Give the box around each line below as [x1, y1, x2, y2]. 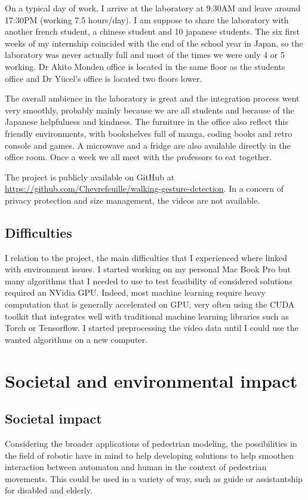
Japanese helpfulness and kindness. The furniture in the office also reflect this [5, 115, 288, 128]
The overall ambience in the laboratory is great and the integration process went [5, 92, 300, 105]
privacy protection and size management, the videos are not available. [5, 194, 260, 206]
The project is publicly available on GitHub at [5, 170, 175, 183]
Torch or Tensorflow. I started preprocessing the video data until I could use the [5, 321, 298, 334]
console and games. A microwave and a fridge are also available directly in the [5, 139, 291, 151]
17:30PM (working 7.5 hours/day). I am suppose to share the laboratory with [5, 13, 289, 26]
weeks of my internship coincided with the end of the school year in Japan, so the [5, 36, 303, 49]
